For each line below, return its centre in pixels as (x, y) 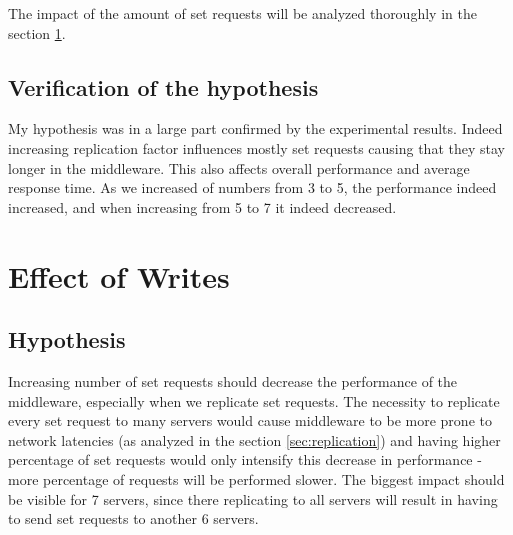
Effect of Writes (119, 275)
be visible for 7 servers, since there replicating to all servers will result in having (253, 498)
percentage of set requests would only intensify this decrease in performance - (245, 459)
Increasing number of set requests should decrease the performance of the (233, 380)
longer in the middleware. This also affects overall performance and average (239, 167)
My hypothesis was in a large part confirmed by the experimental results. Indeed (255, 128)
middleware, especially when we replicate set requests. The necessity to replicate (254, 400)
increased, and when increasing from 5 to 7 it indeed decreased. (202, 206)
